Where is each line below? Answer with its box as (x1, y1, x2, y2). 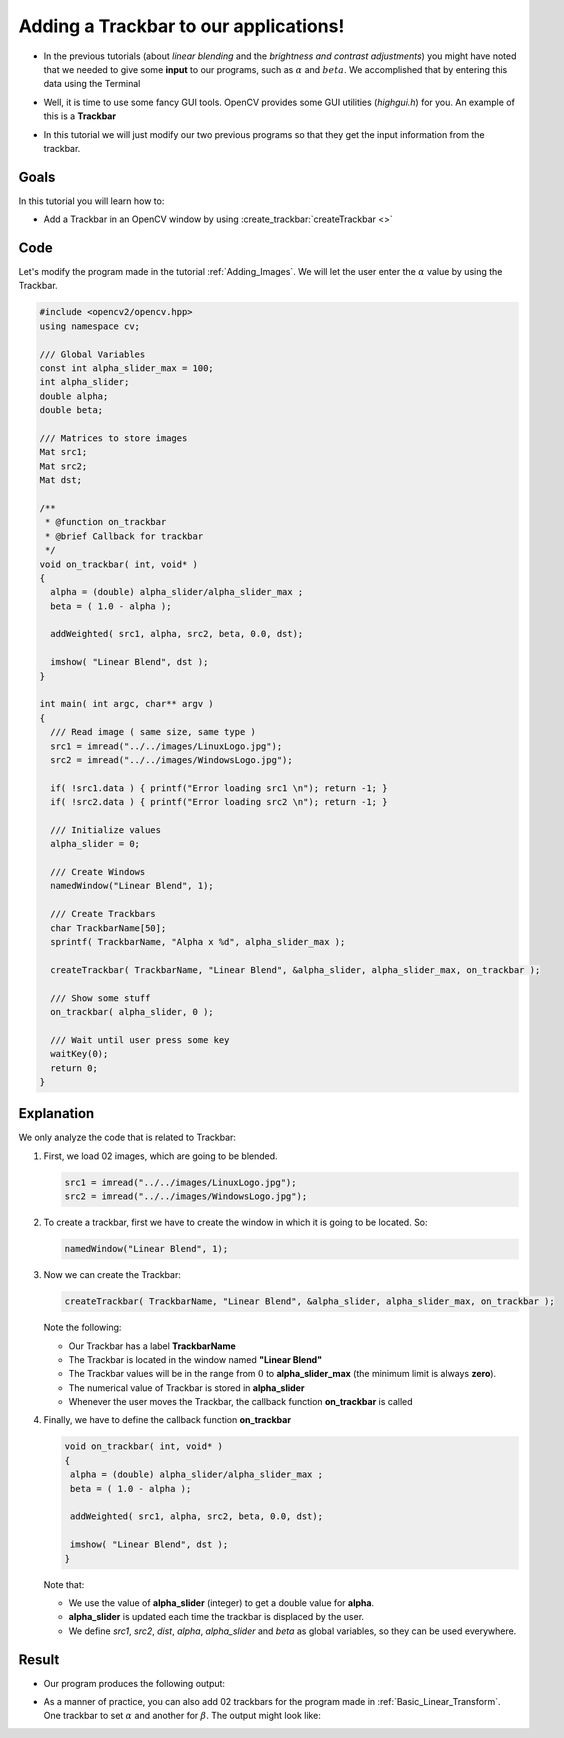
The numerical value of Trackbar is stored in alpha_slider (68, 1381, 305, 1394)
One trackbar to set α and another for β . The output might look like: (43, 1710, 322, 1722)
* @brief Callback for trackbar (45, 530, 204, 542)
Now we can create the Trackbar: (43, 1269, 182, 1281)
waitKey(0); (50, 1048, 109, 1060)
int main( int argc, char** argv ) (39, 698, 214, 710)
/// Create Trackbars (50, 908, 157, 920)
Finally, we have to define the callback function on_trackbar (43, 1414, 292, 1426)
